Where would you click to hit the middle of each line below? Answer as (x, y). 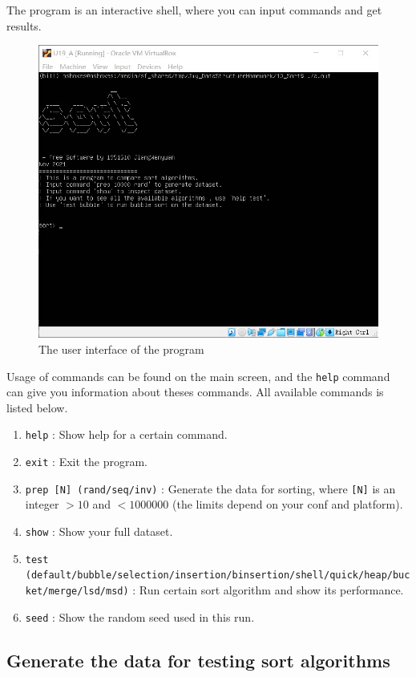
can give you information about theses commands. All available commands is (195, 392)
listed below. (37, 407)
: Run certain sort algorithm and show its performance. (268, 589)
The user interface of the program (121, 349)
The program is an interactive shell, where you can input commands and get (194, 10)
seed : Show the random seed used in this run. (140, 616)
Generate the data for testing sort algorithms (198, 660)
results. (24, 25)
